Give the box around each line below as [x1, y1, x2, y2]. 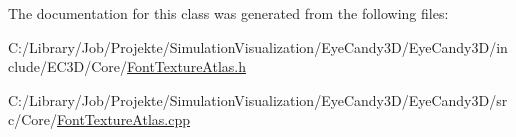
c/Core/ [8, 109, 58, 130]
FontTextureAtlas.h [127, 56, 246, 77]
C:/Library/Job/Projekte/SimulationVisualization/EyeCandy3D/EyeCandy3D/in [8, 36, 508, 57]
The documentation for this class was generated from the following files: [8, 3, 449, 23]
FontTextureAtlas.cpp [57, 109, 190, 130]
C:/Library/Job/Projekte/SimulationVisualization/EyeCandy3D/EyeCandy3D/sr [8, 89, 508, 110]
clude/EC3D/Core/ [8, 56, 128, 77]
